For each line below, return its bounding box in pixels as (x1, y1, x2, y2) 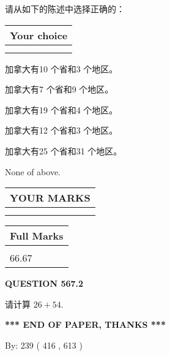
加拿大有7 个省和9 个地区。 (5, 83, 114, 96)
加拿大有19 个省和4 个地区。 (5, 103, 118, 116)
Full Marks (10, 229, 64, 243)
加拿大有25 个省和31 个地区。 (5, 144, 122, 157)
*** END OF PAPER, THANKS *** (5, 318, 166, 331)
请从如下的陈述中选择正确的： (5, 2, 125, 15)
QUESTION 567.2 (5, 277, 84, 290)
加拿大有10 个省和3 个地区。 (5, 62, 118, 75)
